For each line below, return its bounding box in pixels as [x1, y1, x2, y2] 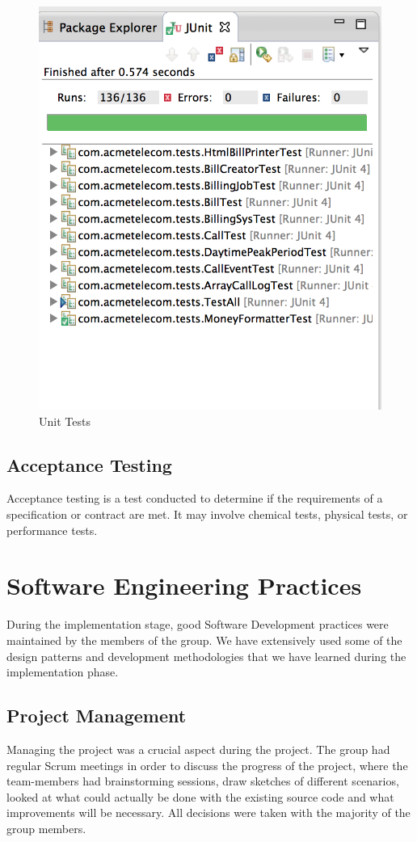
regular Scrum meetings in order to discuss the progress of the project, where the [6, 756, 408, 773]
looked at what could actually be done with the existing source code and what [6, 788, 394, 805]
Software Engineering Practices [6, 569, 362, 602]
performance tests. [6, 521, 98, 538]
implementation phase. [6, 663, 119, 680]
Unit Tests [39, 412, 91, 429]
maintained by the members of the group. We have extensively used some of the [6, 631, 402, 648]
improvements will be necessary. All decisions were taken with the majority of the [6, 804, 411, 821]
